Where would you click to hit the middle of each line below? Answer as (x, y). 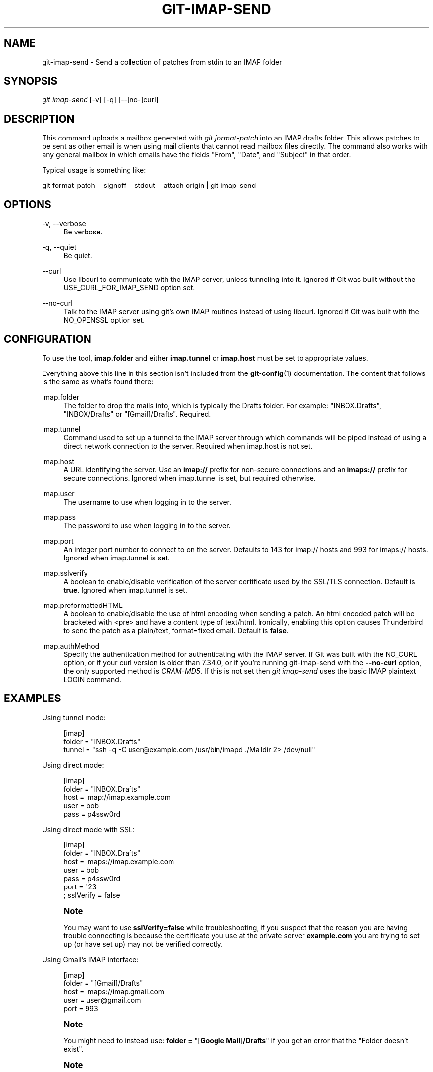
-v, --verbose (64, 224)
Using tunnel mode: (74, 717)
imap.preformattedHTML (82, 605)
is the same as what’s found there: (98, 381)
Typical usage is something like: (94, 170)
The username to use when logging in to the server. (147, 502)
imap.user (58, 493)
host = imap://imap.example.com (117, 797)
